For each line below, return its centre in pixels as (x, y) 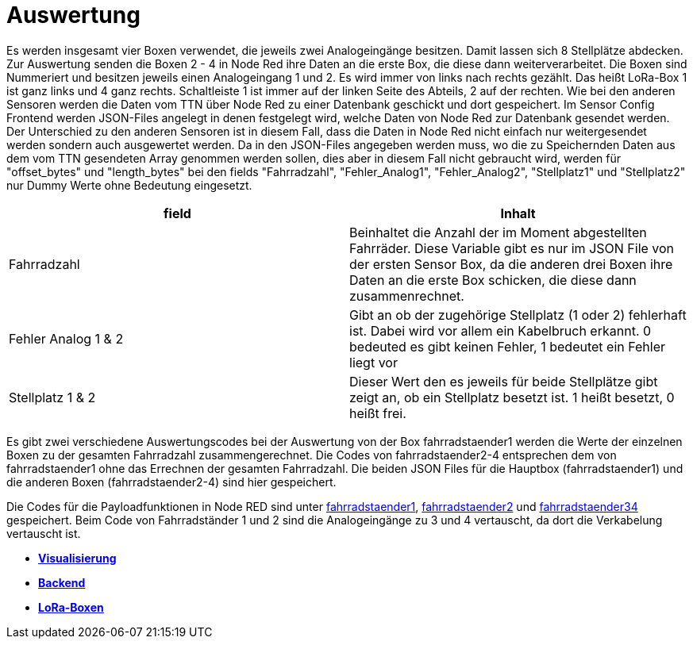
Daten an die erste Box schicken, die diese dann (493, 280)
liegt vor (373, 362)
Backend (62, 582)
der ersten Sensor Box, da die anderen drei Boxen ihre (511, 264)
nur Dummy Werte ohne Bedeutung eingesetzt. (129, 185)
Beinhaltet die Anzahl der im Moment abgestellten (498, 232)
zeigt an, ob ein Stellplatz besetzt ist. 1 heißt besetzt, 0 (512, 397)
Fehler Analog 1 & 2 (66, 338)
